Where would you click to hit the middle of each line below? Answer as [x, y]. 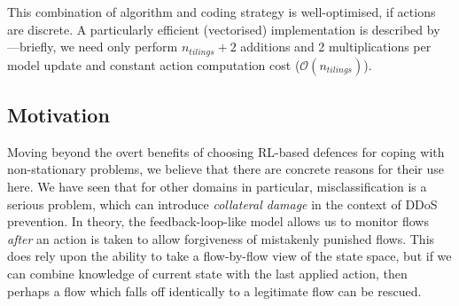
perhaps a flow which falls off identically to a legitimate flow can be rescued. [214, 290]
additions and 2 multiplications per [336, 47]
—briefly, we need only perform [93, 47]
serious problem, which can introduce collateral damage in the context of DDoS [222, 204]
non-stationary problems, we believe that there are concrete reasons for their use [226, 169]
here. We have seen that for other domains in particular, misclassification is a [217, 187]
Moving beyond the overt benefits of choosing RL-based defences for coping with [226, 151]
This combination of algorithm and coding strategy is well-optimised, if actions [222, 12]
